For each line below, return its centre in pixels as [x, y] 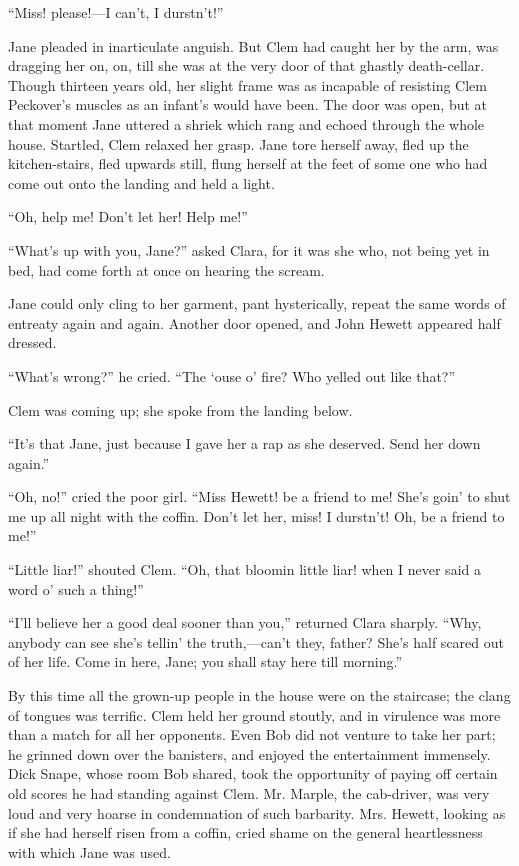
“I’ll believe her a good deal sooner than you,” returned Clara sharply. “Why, [245, 622]
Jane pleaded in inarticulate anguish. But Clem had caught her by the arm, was [253, 45]
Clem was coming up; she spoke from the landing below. [180, 409]
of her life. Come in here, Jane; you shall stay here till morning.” [205, 661]
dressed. [32, 342]
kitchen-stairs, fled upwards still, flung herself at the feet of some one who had [248, 163]
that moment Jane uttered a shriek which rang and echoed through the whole [246, 123]
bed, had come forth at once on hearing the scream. [166, 269]
